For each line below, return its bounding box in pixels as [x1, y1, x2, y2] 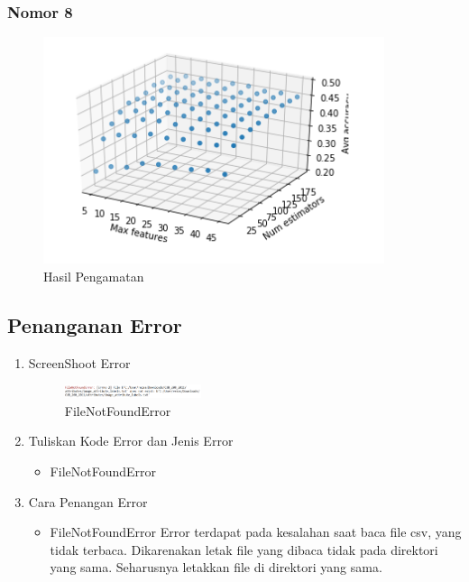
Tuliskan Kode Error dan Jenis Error [28, 431, 234, 450]
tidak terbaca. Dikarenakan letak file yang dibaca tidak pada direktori [50, 540, 438, 559]
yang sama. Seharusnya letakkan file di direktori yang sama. [50, 558, 382, 577]
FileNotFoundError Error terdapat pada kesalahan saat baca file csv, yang [50, 522, 462, 541]
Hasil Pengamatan [43, 266, 144, 285]
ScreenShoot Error [28, 353, 131, 372]
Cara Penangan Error [28, 492, 148, 511]
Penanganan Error [7, 310, 182, 338]
